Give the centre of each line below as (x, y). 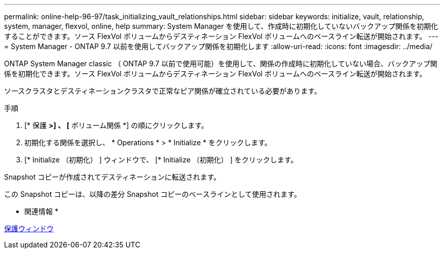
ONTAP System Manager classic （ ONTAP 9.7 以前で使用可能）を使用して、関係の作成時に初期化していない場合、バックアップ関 (221, 64)
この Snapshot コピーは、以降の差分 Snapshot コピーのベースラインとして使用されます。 (153, 194)
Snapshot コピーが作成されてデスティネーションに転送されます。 (113, 177)
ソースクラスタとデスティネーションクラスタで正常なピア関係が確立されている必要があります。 (163, 91)
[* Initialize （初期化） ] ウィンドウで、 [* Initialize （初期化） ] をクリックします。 (161, 160)
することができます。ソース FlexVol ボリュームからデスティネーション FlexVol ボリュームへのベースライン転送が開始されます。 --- (221, 36)
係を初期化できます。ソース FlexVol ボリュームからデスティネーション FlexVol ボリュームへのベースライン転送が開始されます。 (215, 74)
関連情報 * (41, 211)
